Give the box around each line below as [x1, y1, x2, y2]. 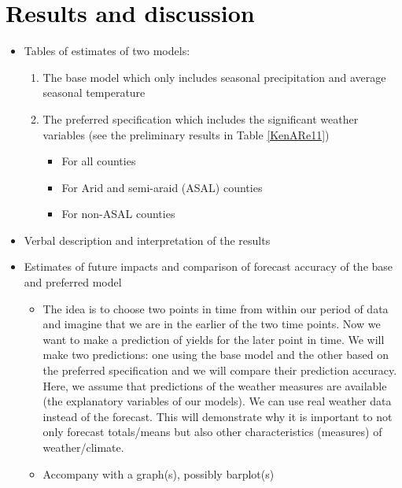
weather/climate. [42, 439, 124, 455]
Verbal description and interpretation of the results [24, 231, 271, 248]
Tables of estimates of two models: [24, 43, 190, 59]
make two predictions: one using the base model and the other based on [42, 346, 389, 363]
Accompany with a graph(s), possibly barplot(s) [42, 465, 275, 482]
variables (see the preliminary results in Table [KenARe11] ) [42, 126, 330, 142]
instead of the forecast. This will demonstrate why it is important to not [42, 408, 393, 424]
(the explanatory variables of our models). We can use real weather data [42, 393, 392, 409]
